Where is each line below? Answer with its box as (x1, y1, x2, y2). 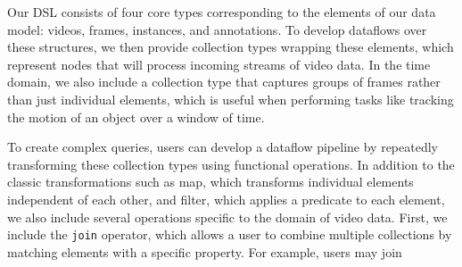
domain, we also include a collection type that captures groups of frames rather (7, 72, 441, 91)
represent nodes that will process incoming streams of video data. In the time (7, 54, 431, 73)
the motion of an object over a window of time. (7, 107, 265, 126)
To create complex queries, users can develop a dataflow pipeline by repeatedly (7, 138, 438, 156)
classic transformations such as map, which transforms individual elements (7, 172, 414, 191)
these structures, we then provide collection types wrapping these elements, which (7, 38, 454, 56)
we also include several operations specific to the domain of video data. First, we (7, 207, 448, 226)
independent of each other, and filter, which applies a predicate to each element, (7, 189, 445, 208)
